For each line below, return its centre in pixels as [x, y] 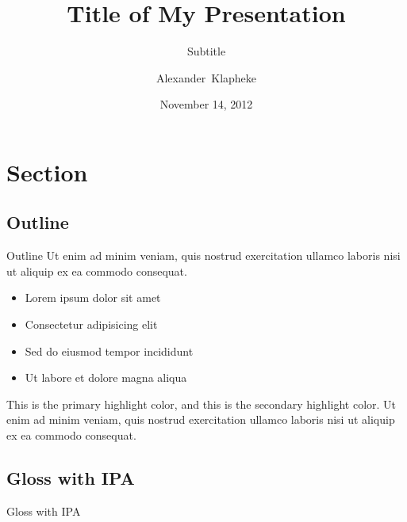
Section [47, 171]
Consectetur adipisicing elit [91, 324]
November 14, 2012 [206, 104]
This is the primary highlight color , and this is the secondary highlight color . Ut [202, 404]
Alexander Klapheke [206, 77]
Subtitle [206, 51]
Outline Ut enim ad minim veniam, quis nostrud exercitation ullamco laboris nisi [203, 255]
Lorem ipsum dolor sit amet [93, 297]
